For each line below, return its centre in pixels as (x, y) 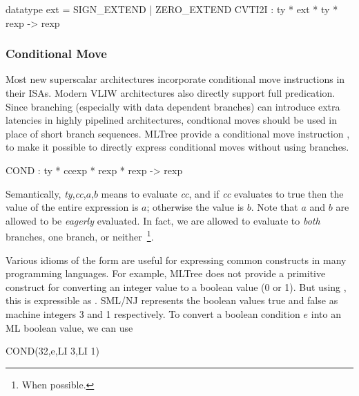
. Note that (274, 207)
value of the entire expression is (72, 207)
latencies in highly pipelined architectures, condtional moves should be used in (171, 120)
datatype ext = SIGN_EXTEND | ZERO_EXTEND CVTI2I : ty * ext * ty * (172, 9)
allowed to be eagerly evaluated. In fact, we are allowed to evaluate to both (163, 220)
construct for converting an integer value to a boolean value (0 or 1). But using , (176, 286)
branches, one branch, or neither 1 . (80, 235)
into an (326, 313)
